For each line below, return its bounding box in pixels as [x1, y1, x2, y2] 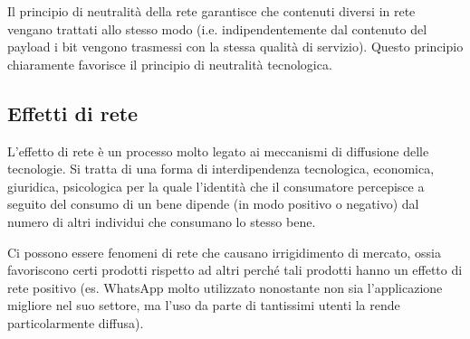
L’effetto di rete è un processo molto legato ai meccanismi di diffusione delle [7, 141, 429, 160]
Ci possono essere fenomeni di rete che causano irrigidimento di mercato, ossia [7, 242, 442, 261]
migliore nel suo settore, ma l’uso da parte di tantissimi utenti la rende [7, 296, 400, 315]
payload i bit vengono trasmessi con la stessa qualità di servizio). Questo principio [7, 37, 464, 56]
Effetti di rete [7, 99, 139, 127]
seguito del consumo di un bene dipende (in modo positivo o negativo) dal [7, 194, 419, 213]
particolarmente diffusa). [7, 313, 144, 332]
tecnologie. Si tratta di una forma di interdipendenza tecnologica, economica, [7, 159, 435, 178]
